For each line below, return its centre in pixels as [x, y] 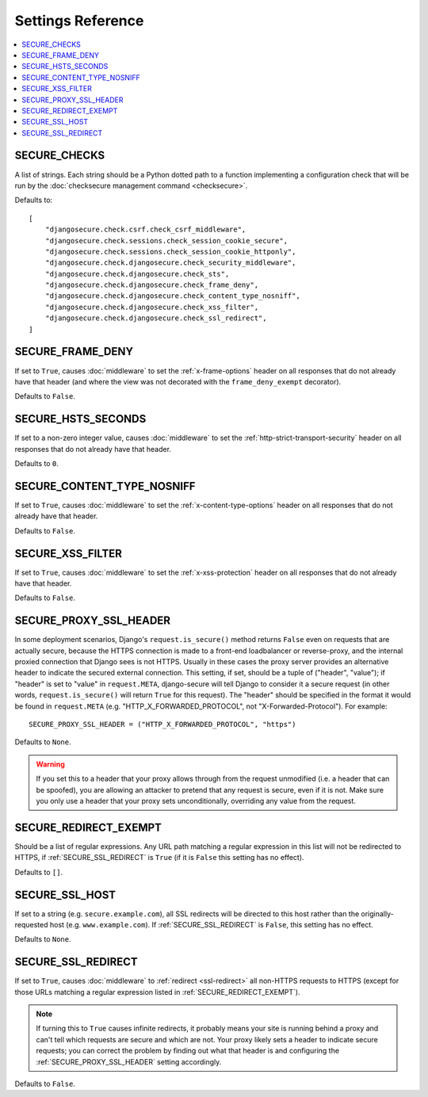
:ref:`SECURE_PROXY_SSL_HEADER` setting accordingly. [129, 1061]
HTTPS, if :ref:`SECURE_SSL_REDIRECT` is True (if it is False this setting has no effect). [159, 858]
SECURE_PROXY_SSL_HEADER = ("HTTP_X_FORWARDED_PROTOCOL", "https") [162, 724]
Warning [50, 764]
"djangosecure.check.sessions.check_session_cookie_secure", [166, 241]
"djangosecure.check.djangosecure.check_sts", [137, 274]
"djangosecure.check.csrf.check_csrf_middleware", [145, 229]
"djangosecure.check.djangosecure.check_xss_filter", [152, 307]
